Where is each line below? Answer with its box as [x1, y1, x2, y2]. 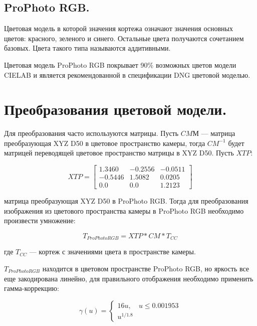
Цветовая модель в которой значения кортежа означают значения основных [4, 23, 233, 34]
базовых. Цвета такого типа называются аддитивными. [4, 43, 171, 53]
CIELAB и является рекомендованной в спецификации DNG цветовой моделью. [4, 69, 250, 80]
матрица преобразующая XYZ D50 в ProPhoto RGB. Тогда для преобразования [4, 196, 248, 206]
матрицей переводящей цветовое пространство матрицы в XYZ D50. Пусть [4, 147, 234, 158]
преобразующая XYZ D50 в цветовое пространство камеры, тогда [4, 137, 205, 148]
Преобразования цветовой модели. [4, 99, 227, 119]
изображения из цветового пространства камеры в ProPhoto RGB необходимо [4, 205, 244, 216]
